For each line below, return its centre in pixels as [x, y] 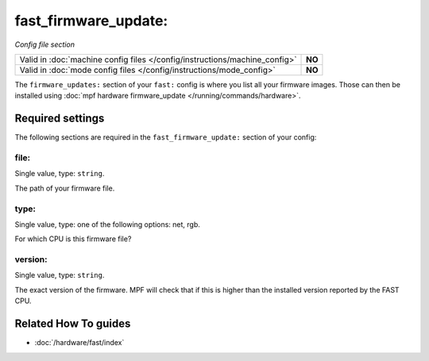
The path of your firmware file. [65, 188]
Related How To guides [73, 324]
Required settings [60, 119]
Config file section [45, 44]
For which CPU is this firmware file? [73, 239]
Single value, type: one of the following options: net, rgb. [107, 224]
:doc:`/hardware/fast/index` [79, 343]
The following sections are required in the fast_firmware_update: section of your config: [166, 137]
